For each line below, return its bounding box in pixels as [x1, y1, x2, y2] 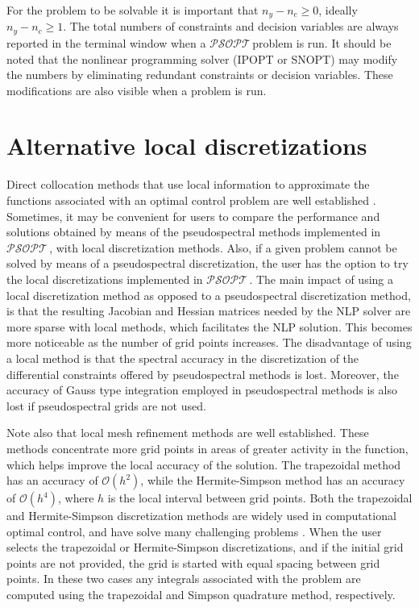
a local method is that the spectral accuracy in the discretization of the [6, 349, 359, 366]
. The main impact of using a [249, 270, 393, 287]
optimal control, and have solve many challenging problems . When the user [6, 523, 382, 539]
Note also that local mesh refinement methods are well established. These [6, 424, 369, 441]
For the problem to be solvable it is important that [6, 2, 259, 18]
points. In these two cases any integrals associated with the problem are [6, 570, 361, 587]
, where [57, 489, 94, 506]
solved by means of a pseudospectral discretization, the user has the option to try [6, 255, 409, 272]
